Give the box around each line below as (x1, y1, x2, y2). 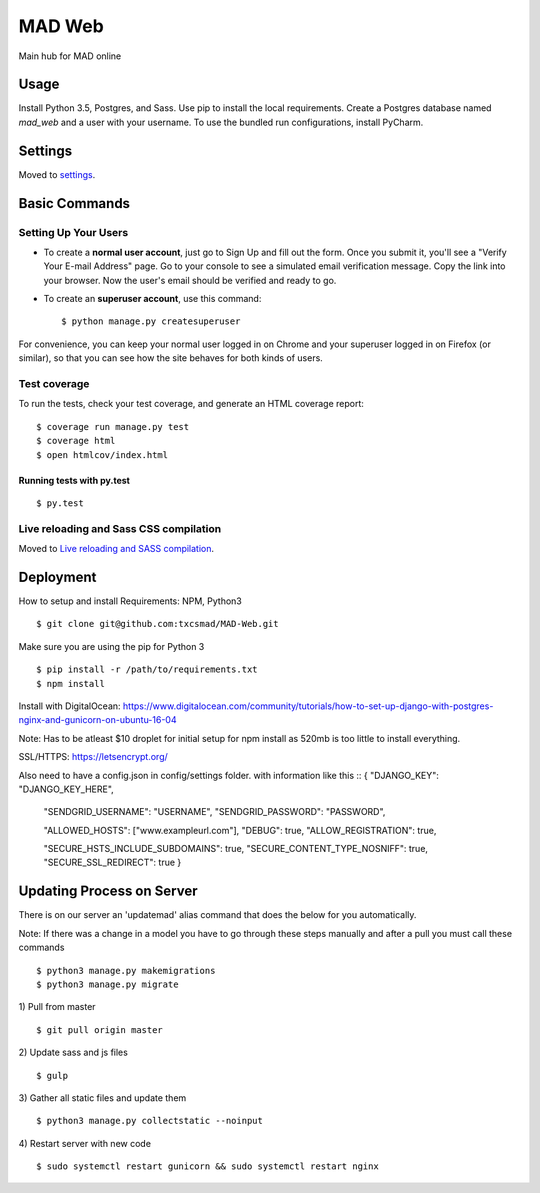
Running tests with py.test (18, 474, 130, 486)
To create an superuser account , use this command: (43, 293, 262, 305)
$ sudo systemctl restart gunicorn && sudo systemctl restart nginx (36, 1161, 379, 1172)
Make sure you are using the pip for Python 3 (18, 640, 205, 652)
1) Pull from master (18, 1001, 96, 1013)
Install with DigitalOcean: (18, 700, 121, 712)
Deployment (18, 568, 97, 585)
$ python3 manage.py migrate (36, 978, 179, 990)
